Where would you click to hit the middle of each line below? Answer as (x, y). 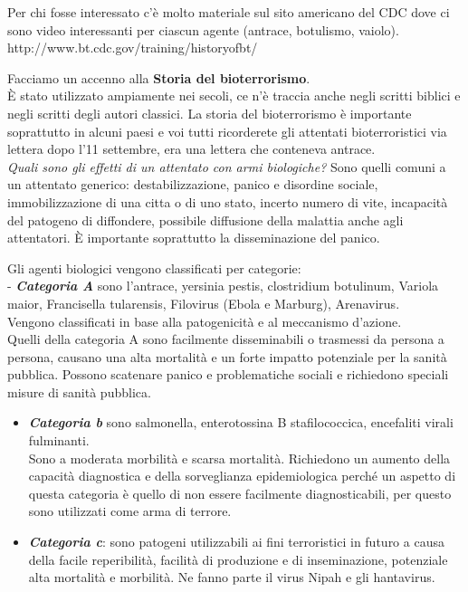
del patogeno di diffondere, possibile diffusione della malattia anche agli (205, 220)
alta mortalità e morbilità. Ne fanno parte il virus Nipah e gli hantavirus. (232, 577)
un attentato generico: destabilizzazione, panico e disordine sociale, (193, 184)
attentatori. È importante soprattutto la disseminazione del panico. (194, 238)
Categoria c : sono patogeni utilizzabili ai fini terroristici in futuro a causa (236, 542)
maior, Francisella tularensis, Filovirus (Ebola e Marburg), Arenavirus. (204, 303)
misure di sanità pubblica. (79, 391)
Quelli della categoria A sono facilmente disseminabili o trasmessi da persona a (226, 339)
